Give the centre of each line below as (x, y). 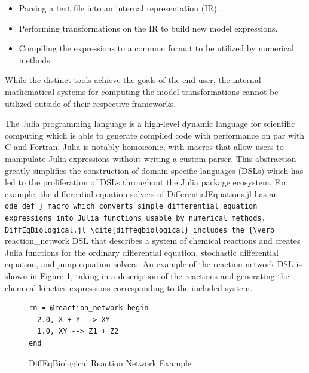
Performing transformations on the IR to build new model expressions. (148, 28)
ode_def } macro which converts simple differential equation (131, 207)
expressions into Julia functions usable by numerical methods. (135, 218)
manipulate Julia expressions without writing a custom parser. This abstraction (151, 158)
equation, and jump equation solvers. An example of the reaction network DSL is (153, 264)
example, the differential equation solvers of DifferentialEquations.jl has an (142, 193)
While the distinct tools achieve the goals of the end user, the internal (133, 80)
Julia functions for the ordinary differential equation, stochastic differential (142, 252)
